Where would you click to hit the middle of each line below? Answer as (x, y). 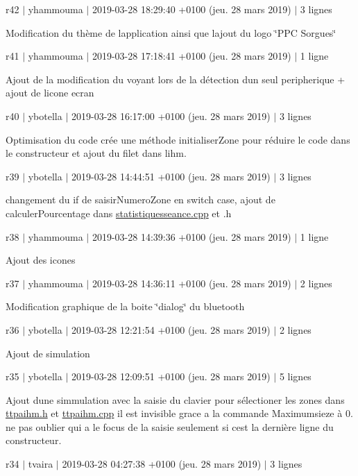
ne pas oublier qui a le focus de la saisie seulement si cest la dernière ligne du (170, 426)
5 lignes (295, 376)
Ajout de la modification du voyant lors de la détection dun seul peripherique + (176, 79)
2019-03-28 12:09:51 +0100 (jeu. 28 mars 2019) (171, 376)
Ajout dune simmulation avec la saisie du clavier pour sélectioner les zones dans (175, 399)
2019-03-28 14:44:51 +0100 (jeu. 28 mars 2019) (171, 176)
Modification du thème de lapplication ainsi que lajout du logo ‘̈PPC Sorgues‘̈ (171, 32)
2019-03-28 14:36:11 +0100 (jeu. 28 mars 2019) (191, 283)
